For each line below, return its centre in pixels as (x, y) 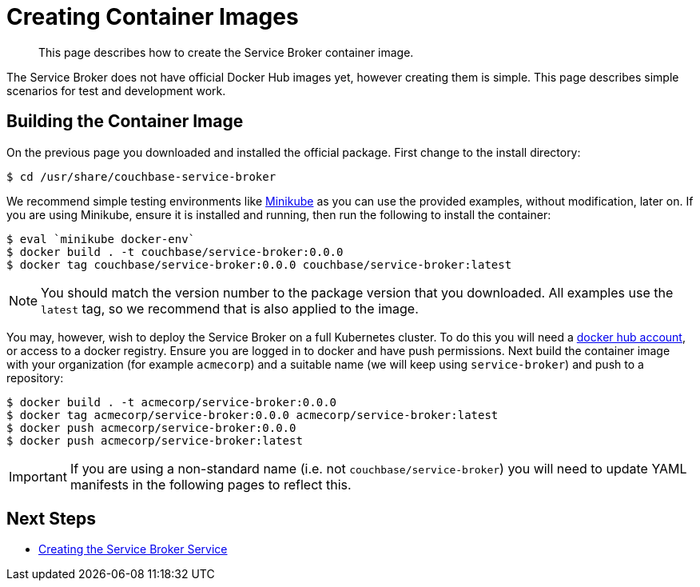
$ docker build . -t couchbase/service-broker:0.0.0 (175, 252)
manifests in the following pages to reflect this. (211, 484)
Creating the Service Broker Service (133, 549)
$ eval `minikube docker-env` (101, 239)
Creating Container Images (153, 17)
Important (38, 476)
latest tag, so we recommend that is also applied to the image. (230, 308)
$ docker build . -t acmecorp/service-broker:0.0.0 (172, 402)
